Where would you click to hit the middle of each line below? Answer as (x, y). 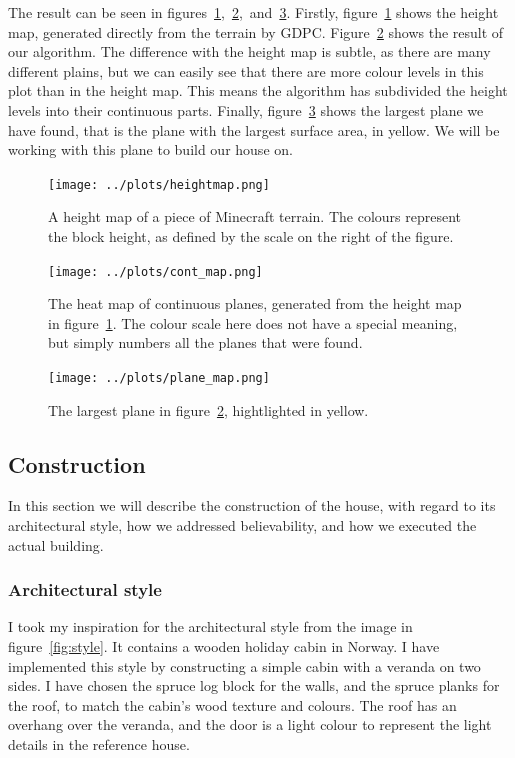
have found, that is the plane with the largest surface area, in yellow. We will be (254, 129)
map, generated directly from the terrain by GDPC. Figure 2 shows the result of (256, 31)
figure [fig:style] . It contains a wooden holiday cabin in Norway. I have (224, 646)
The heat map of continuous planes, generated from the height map (255, 303)
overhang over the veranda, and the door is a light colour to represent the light (250, 724)
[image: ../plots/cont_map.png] (155, 271)
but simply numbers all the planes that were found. (205, 342)
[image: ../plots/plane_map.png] (159, 378)
